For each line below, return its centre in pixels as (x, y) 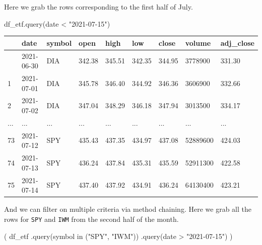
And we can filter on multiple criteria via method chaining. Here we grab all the (128, 209)
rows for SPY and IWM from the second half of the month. (91, 219)
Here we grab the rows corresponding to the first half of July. (99, 7)
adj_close (237, 43)
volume (198, 43)
